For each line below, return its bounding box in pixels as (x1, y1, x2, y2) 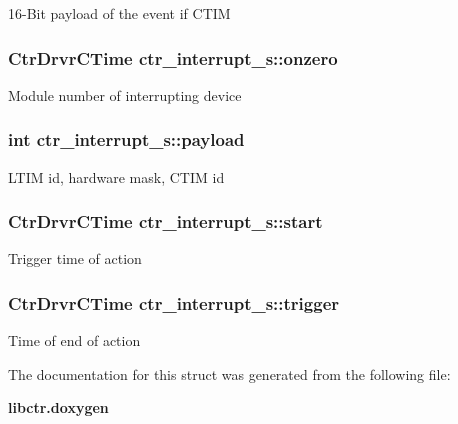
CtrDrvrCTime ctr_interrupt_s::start (8, 209, 323, 234)
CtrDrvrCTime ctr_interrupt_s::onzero (8, 45, 338, 70)
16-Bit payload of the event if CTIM (8, 3, 231, 23)
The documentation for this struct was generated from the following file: (8, 363, 451, 384)
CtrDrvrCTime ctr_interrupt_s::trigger (8, 290, 340, 315)
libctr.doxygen (8, 397, 109, 418)
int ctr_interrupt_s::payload (8, 127, 245, 152)
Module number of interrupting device (8, 84, 242, 105)
